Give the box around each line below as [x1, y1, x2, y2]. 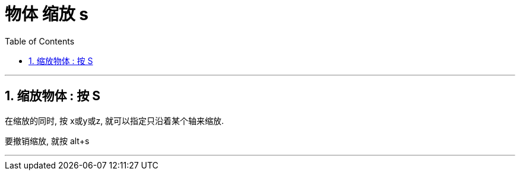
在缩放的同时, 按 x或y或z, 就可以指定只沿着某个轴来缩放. [5, 115, 224, 126]
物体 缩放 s [5, 4, 88, 24]
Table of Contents [5, 36, 75, 46]
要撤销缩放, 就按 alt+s [5, 135, 90, 146]
